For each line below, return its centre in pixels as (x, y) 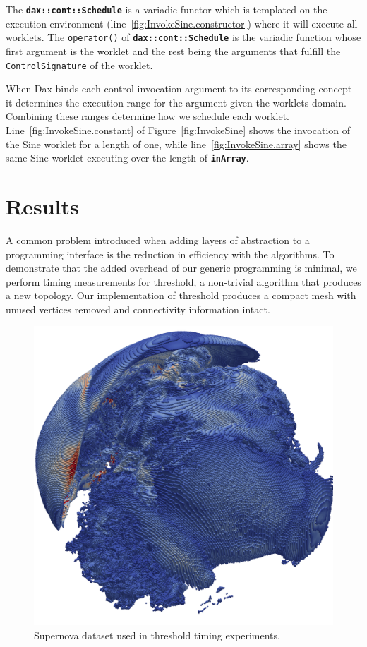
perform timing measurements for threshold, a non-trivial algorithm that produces (183, 281)
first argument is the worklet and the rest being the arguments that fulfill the (173, 50)
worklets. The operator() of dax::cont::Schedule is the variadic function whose (183, 37)
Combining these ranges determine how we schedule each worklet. (148, 116)
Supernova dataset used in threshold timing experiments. (157, 635)
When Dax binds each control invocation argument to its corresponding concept (179, 89)
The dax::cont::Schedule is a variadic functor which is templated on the (167, 9)
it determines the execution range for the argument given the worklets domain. (176, 102)
